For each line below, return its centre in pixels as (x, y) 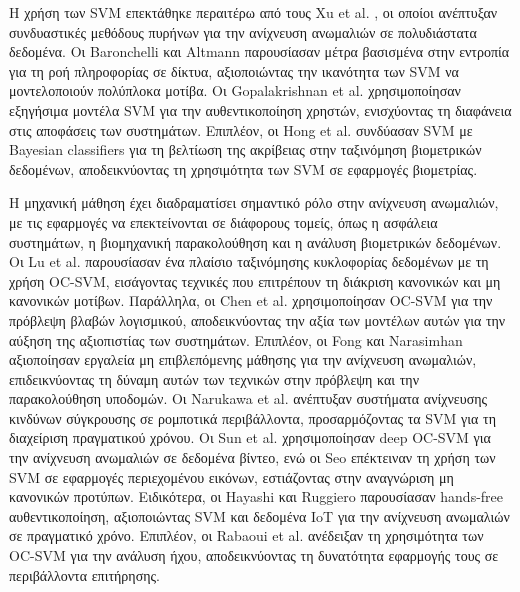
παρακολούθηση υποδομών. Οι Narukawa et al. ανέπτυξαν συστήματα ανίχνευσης (248, 398)
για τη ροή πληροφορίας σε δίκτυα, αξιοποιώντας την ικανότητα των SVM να (234, 70)
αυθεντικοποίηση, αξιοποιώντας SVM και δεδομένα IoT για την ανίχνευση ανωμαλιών (259, 515)
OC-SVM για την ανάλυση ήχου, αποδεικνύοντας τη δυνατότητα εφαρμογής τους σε (254, 555)
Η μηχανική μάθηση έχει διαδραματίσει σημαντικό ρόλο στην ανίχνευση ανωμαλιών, (254, 202)
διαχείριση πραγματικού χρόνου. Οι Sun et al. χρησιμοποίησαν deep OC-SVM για (250, 437)
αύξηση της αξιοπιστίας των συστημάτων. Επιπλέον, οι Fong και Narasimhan (236, 339)
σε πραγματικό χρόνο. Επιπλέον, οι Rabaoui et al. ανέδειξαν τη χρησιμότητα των (246, 535)
